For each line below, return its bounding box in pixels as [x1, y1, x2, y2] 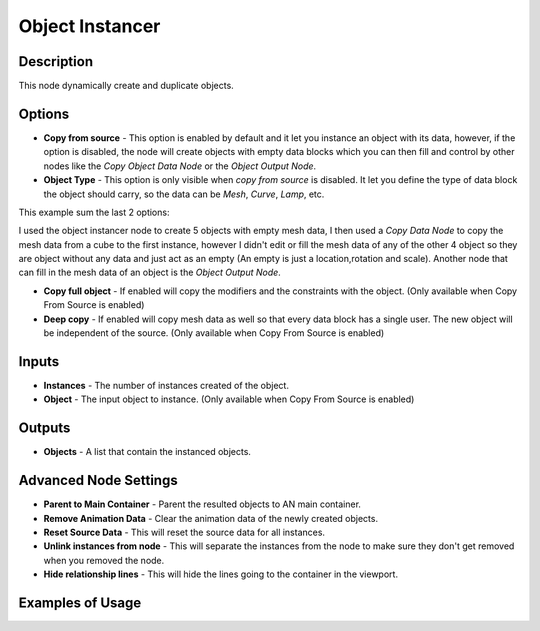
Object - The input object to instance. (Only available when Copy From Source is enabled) [43, 393, 415, 405]
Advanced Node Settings [18, 472, 179, 489]
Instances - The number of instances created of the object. [43, 379, 290, 391]
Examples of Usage [18, 594, 142, 611]
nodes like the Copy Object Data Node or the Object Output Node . [43, 160, 317, 172]
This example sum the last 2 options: [18, 206, 170, 218]
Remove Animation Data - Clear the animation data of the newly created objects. [43, 512, 379, 524]
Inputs [18, 353, 60, 370]
